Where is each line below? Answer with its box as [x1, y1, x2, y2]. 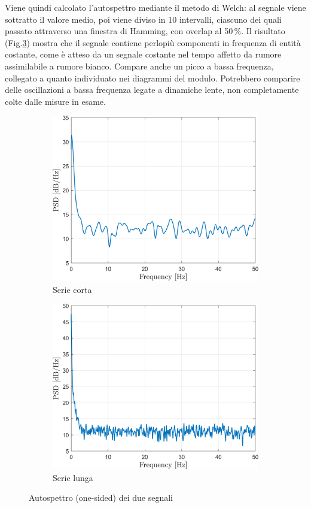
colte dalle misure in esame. [5, 95, 106, 107]
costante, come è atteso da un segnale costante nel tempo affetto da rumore [5, 48, 282, 61]
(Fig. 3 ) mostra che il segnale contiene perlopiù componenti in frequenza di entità [5, 36, 301, 49]
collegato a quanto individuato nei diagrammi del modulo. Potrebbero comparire [5, 71, 300, 84]
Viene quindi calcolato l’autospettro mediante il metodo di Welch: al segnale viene [5, 1, 306, 13]
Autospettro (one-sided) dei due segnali [29, 491, 173, 504]
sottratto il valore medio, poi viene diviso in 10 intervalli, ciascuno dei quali [5, 13, 282, 25]
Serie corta [53, 283, 92, 295]
